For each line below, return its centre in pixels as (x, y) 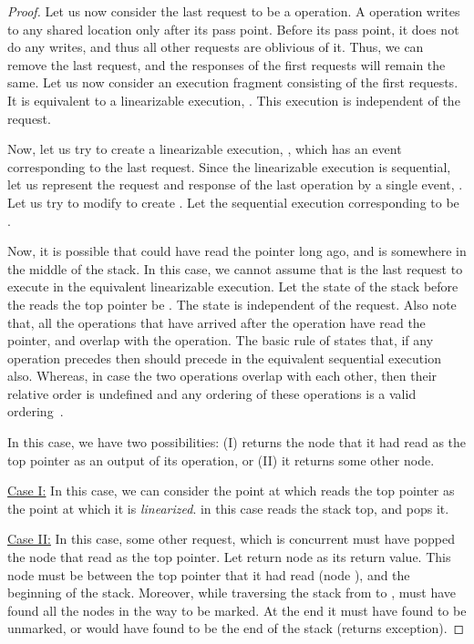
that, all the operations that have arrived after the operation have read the (216, 322)
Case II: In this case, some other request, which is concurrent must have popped (232, 539)
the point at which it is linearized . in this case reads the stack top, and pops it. (228, 508)
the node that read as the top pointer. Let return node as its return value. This (229, 557)
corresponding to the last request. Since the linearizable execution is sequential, (229, 166)
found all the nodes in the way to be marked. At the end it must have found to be (237, 610)
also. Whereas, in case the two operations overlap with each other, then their (222, 376)
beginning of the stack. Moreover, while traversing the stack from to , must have (232, 593)
